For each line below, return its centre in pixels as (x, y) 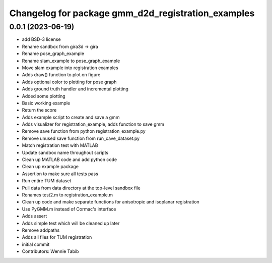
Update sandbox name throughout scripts (65, 152)
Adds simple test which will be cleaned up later (71, 223)
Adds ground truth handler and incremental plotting (75, 89)
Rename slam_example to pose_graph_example (71, 61)
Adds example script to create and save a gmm (71, 117)
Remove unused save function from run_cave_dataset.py (81, 138)
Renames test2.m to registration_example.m (67, 195)
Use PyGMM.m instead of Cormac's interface (69, 209)
